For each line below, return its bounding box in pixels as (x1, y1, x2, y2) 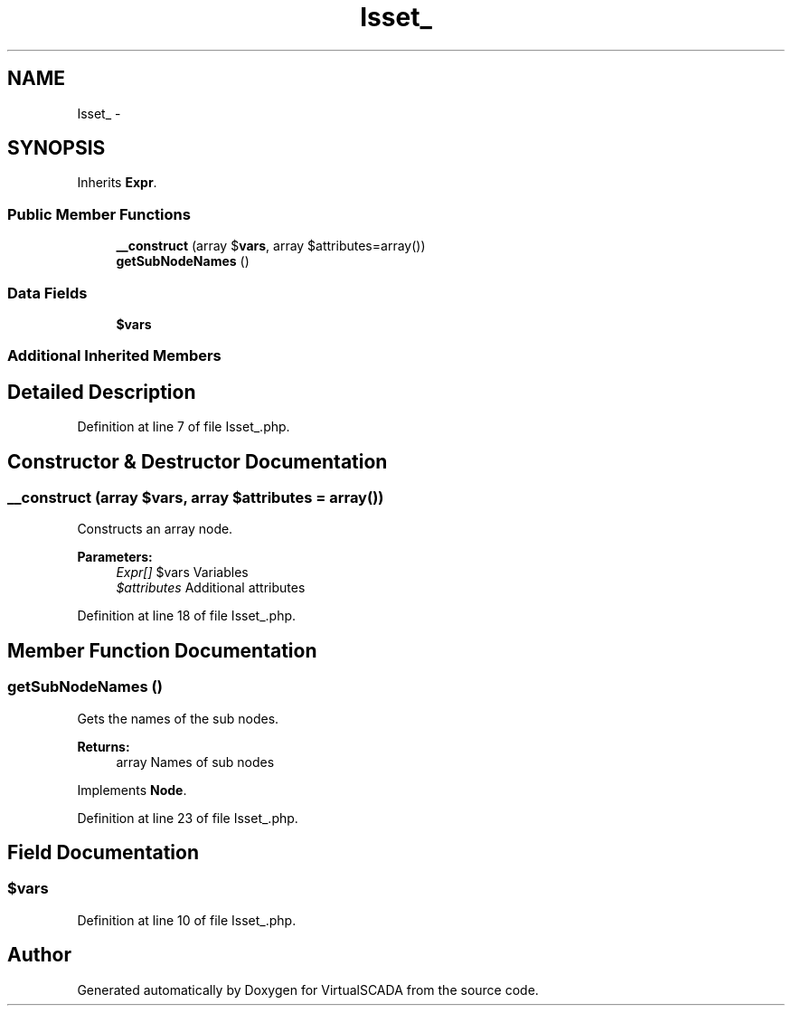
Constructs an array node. (77, 521, 233, 537)
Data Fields (7, 283, 88, 302)
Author (7, 943, 71, 967)
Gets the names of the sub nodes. (77, 710, 279, 726)
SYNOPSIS (7, 137, 106, 160)
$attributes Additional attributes (116, 580, 306, 596)
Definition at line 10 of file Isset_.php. (77, 912, 297, 928)
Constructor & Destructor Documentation (7, 450, 388, 473)
